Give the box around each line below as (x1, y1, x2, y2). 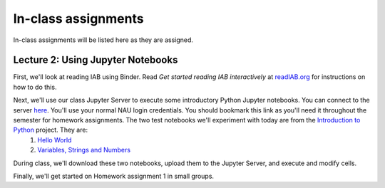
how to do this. (13, 83, 57, 91)
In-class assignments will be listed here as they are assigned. (13, 36, 194, 44)
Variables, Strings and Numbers (37, 146, 131, 155)
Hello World (37, 135, 72, 144)
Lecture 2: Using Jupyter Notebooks (13, 54, 178, 66)
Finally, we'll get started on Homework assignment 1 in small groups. (13, 172, 214, 180)
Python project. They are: (13, 125, 88, 135)
